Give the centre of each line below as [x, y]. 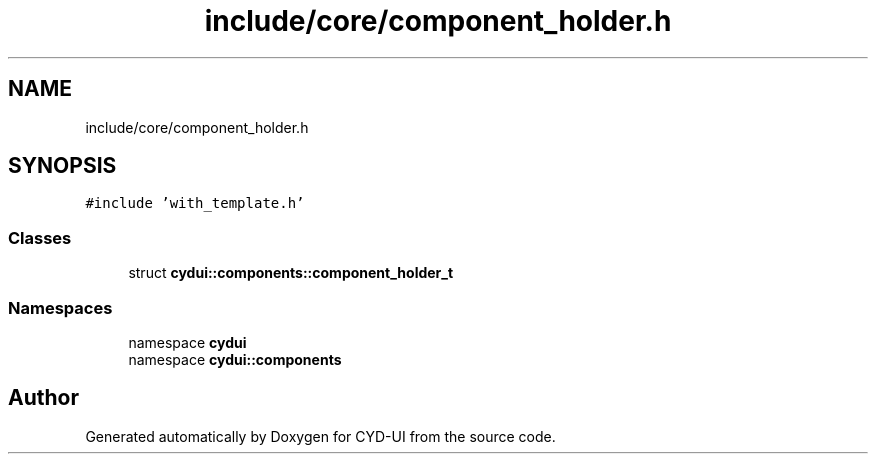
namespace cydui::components [235, 359]
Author [43, 398]
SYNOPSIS [62, 166]
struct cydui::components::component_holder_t [291, 273]
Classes [40, 237]
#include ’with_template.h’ [195, 203]
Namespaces [60, 307]
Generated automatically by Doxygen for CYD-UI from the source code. [320, 436]
